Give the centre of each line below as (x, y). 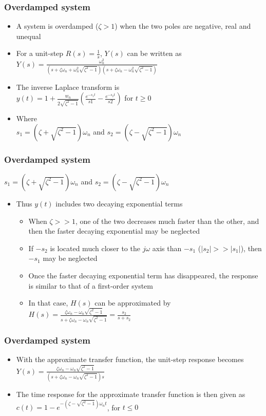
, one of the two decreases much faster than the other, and (167, 221)
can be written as (154, 53)
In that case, (48, 303)
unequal (28, 36)
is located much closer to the (95, 248)
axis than (167, 248)
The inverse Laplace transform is (68, 87)
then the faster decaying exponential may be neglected (114, 231)
